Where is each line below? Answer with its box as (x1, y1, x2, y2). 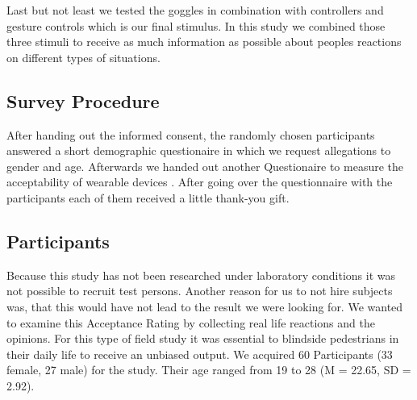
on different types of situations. (6, 48, 161, 65)
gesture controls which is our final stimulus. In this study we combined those (6, 17, 386, 34)
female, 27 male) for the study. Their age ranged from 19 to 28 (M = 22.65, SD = (6, 361, 411, 378)
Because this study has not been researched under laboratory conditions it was (6, 266, 395, 283)
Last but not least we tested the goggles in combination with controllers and (6, 2, 384, 18)
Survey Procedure (6, 88, 160, 113)
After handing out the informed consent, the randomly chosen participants (6, 126, 375, 143)
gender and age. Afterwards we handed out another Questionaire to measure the (6, 157, 404, 174)
